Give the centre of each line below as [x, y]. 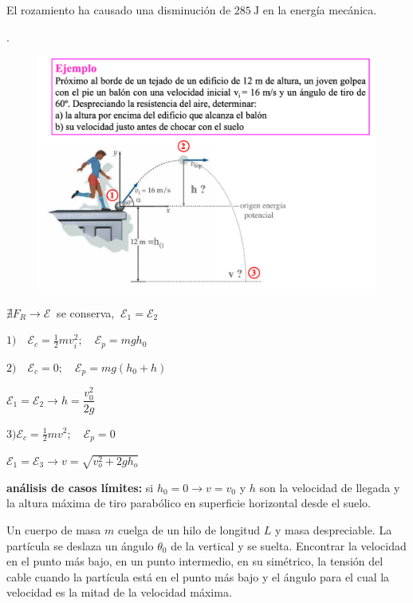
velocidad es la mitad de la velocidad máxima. [119, 592]
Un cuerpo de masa [54, 529]
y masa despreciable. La [333, 529]
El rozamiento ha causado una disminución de [119, 10]
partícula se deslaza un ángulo [80, 545]
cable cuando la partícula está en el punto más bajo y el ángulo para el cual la [198, 576]
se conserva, [86, 312]
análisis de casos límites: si [80, 487]
